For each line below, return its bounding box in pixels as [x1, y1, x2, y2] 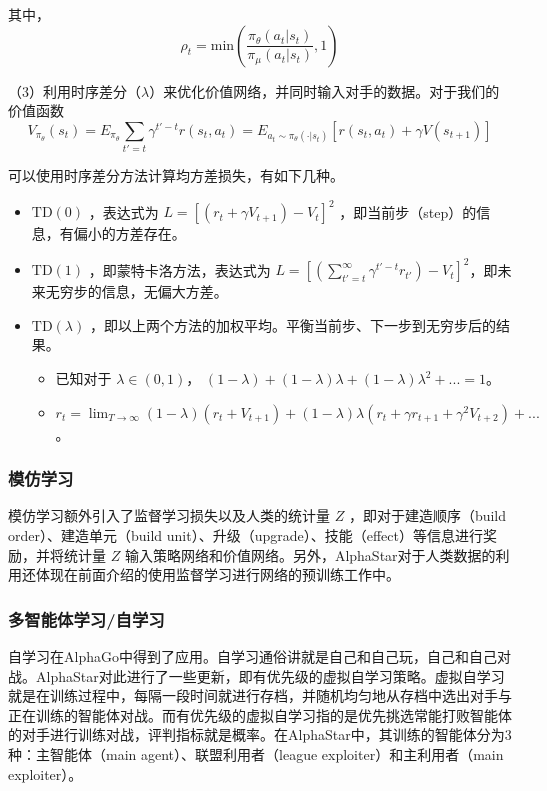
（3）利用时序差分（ [8, 80, 141, 101]
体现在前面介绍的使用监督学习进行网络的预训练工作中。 [35, 564, 400, 585]
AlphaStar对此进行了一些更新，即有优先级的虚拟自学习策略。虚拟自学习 [35, 665, 505, 686]
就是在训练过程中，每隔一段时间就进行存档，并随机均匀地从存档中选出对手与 [8, 685, 512, 706]
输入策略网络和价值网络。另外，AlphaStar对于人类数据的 [124, 544, 496, 565]
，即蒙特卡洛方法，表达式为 [88, 259, 271, 280]
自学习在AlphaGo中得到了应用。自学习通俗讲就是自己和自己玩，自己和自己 [8, 646, 497, 667]
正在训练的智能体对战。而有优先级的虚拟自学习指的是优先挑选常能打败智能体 [8, 704, 512, 725]
